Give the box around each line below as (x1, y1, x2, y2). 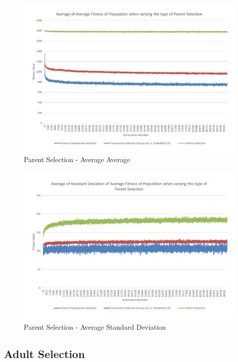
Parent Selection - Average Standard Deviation (24, 321, 166, 332)
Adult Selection (4, 346, 85, 361)
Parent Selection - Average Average (24, 154, 130, 165)
